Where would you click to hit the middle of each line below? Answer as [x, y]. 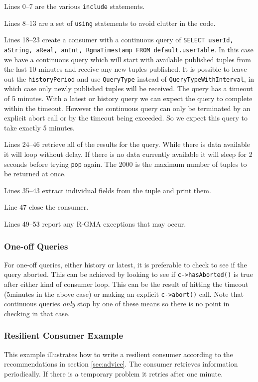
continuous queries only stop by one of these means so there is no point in [117, 304]
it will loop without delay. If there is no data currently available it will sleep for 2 [128, 154]
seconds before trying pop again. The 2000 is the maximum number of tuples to [126, 164]
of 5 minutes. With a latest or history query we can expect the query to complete [128, 98]
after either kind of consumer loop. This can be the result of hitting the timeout [126, 284]
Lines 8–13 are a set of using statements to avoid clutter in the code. [110, 23]
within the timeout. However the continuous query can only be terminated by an [127, 108]
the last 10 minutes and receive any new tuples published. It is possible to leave [126, 69]
